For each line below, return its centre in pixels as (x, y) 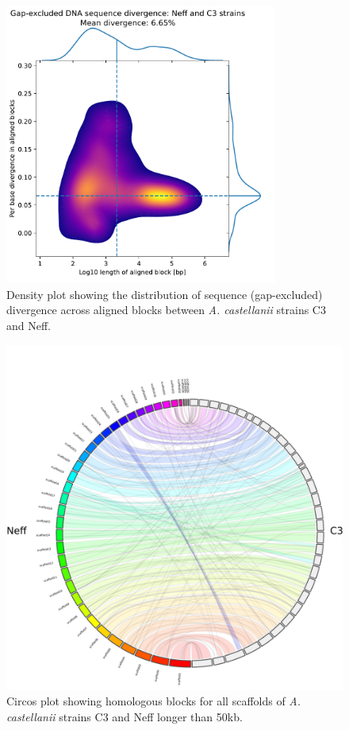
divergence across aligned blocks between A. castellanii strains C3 (166, 310)
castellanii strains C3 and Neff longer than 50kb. (125, 716)
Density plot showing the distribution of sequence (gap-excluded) (165, 294)
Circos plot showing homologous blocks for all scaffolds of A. (154, 701)
